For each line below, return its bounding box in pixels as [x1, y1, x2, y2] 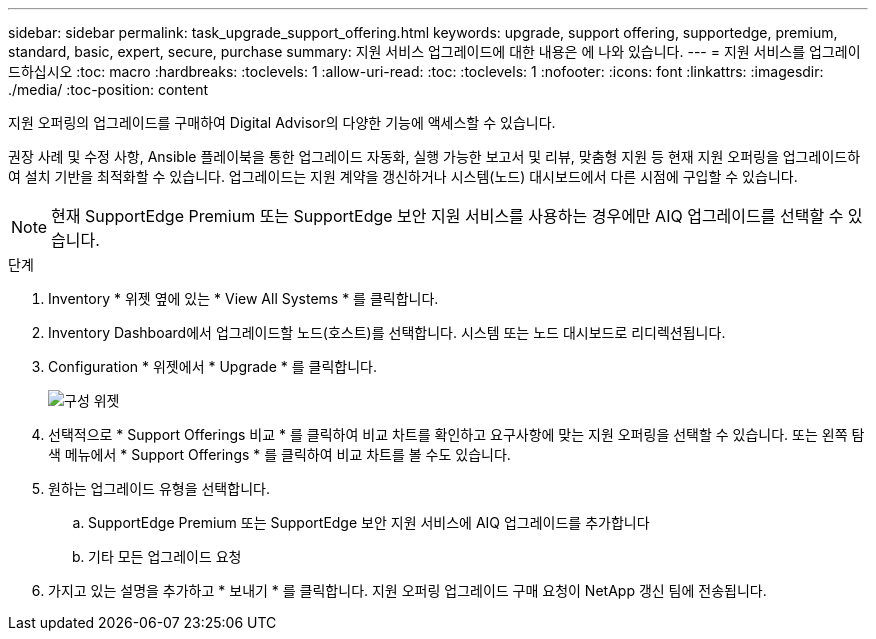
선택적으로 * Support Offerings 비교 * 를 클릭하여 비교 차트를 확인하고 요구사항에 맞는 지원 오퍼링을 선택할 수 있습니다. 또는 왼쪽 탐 [48, 426, 865, 443]
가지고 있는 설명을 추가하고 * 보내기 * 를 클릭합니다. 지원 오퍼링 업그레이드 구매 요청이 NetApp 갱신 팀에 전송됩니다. [48, 582, 767, 599]
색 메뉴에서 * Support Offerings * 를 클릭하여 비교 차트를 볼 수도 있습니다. [48, 446, 511, 463]
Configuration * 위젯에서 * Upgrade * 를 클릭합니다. [48, 358, 377, 375]
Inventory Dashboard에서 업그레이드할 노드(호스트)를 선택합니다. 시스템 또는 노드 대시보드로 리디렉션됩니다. [48, 324, 726, 341]
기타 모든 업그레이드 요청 [88, 548, 242, 565]
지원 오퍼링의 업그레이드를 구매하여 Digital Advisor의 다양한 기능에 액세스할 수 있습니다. [8, 114, 556, 131]
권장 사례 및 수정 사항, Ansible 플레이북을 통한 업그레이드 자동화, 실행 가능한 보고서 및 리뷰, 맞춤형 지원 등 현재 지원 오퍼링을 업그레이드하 [8, 148, 861, 165]
